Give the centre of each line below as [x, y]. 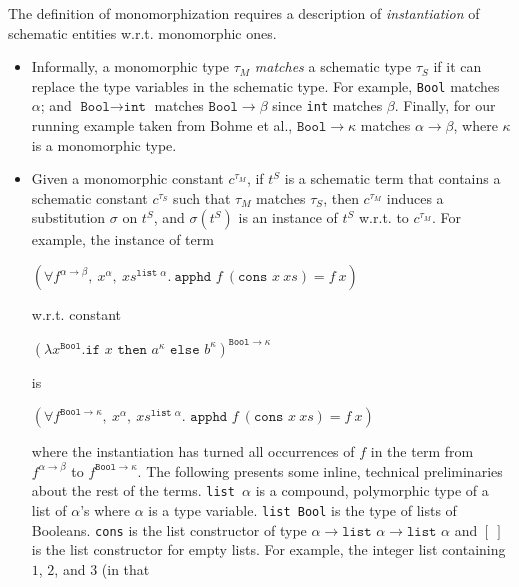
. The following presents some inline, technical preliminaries [320, 470]
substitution [68, 217]
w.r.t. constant [76, 314]
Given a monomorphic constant [127, 178]
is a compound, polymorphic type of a [372, 490]
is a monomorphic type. [104, 144]
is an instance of [288, 217]
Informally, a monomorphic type [130, 66]
